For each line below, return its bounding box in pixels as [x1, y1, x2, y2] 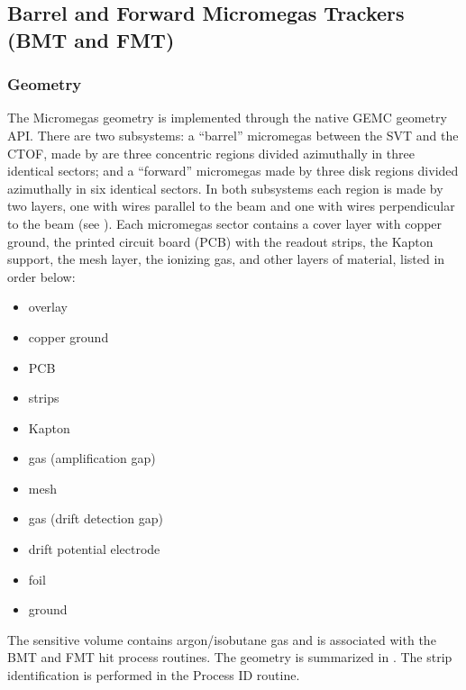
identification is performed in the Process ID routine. [7, 666, 300, 685]
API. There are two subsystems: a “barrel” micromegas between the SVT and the [7, 125, 459, 144]
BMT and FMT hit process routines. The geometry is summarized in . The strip [7, 648, 452, 667]
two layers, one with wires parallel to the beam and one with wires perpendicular [7, 196, 455, 215]
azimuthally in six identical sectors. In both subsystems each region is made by [7, 178, 443, 197]
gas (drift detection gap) [28, 509, 163, 528]
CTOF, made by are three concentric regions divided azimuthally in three [7, 143, 415, 162]
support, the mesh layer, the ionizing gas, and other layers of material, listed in [7, 250, 445, 268]
